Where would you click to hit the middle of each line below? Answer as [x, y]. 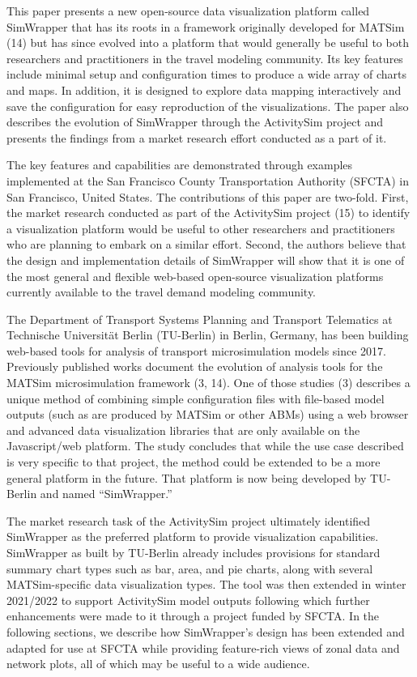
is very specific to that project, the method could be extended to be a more [194, 462]
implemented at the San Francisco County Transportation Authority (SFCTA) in [208, 180]
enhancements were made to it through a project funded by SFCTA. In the [193, 616]
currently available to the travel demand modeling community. [162, 292]
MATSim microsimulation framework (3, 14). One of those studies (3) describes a [208, 383]
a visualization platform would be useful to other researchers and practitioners [201, 228]
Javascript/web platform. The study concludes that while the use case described [205, 446]
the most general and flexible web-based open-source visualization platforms [195, 276]
